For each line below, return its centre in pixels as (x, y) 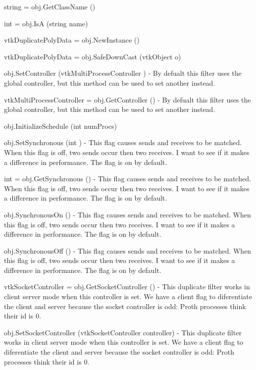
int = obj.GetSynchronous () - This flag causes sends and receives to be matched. (128, 179)
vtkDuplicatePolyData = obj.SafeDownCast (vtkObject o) (93, 56)
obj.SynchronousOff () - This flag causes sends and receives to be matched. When (128, 250)
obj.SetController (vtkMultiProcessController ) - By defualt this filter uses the (123, 73)
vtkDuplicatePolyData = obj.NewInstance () (72, 40)
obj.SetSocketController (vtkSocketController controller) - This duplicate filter (123, 332)
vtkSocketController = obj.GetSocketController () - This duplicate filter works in (127, 287)
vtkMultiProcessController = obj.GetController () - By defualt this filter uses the (128, 99)
